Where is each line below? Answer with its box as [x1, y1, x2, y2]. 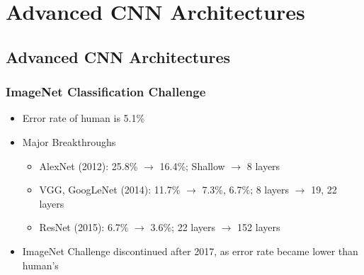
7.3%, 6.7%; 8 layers [202, 182, 290, 197]
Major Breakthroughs [22, 134, 116, 149]
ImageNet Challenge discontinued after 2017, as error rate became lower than [22, 243, 358, 258]
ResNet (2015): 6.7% [39, 220, 129, 235]
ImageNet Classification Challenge [6, 83, 206, 101]
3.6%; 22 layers [150, 220, 216, 235]
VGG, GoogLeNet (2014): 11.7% [39, 182, 181, 197]
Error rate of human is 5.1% [22, 111, 145, 125]
